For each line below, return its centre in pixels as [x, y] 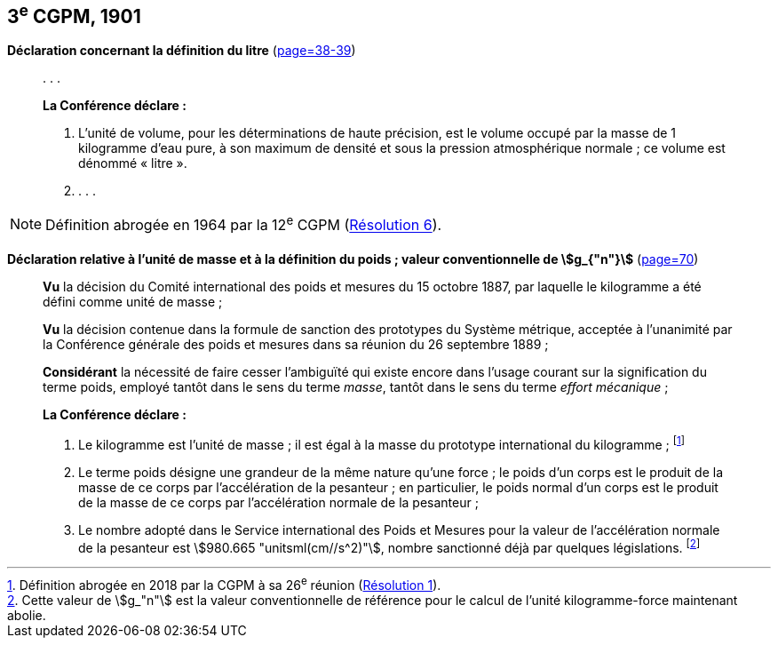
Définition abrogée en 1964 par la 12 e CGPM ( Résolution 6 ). [244, 224]
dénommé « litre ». [133, 163]
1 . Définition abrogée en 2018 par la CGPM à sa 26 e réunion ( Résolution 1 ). [224, 584]
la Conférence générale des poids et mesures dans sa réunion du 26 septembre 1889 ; [296, 345]
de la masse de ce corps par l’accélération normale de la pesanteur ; [278, 502]
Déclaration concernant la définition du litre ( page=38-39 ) [182, 51]
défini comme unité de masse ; [133, 302]
